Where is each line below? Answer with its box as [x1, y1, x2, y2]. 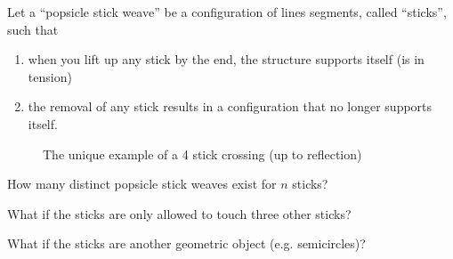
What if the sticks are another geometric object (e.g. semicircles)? [7, 234, 366, 253]
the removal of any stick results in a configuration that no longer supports [28, 97, 433, 116]
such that [7, 20, 59, 38]
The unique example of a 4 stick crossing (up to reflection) [43, 144, 362, 163]
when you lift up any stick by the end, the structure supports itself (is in [28, 50, 425, 69]
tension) [28, 67, 72, 85]
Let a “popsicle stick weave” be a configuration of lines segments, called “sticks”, [7, 3, 447, 20]
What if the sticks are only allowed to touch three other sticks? [7, 204, 352, 223]
